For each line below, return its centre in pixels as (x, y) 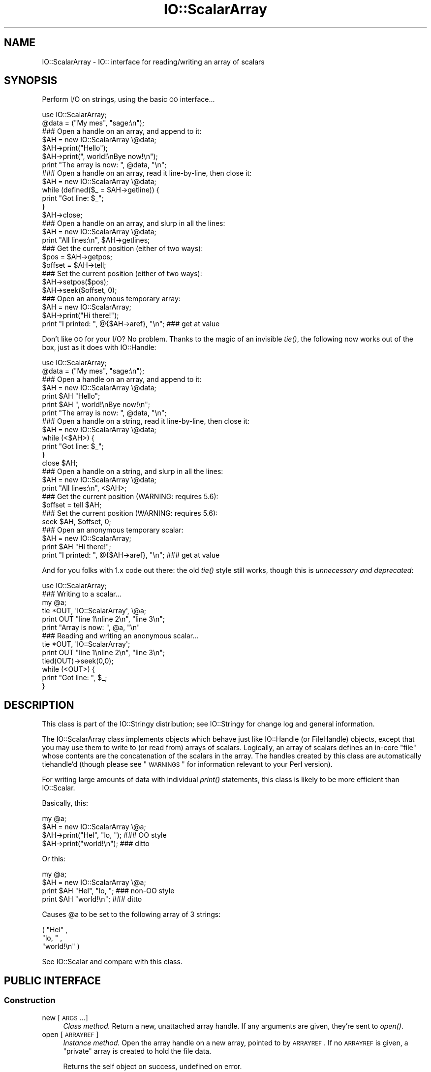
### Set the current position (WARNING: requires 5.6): (130, 513)
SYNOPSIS (31, 81)
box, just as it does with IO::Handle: (99, 347)
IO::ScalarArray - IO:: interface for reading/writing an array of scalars (153, 62)
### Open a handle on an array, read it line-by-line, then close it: (147, 173)
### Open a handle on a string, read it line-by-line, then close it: (146, 421)
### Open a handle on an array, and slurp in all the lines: (134, 223)
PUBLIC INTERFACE (53, 980)
